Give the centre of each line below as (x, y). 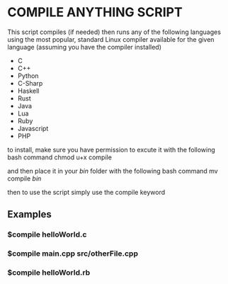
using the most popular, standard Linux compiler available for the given (111, 39)
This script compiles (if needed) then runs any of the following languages (114, 32)
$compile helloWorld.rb (49, 273)
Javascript (33, 128)
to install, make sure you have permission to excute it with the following (112, 149)
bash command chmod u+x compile (59, 157)
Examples (29, 214)
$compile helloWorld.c (47, 234)
